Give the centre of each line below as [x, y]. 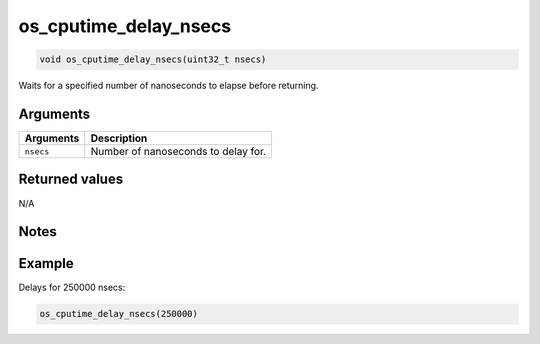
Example [46, 263]
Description [119, 138]
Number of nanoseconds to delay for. [178, 152]
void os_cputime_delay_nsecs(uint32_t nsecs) [153, 59]
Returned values [71, 179]
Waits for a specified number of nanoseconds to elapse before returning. [168, 86]
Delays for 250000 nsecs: [72, 287]
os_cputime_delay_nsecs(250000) [119, 314]
